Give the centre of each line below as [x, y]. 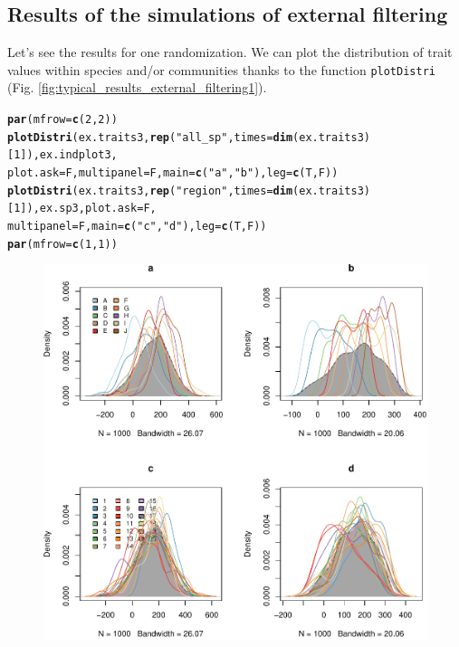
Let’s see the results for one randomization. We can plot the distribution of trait [230, 52]
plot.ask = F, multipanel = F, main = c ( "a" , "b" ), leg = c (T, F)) [173, 173]
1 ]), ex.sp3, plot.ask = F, [85, 209]
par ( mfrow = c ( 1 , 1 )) [62, 244]
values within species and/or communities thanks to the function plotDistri [221, 69]
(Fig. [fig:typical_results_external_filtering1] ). [137, 87]
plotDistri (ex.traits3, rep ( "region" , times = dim [150, 190]
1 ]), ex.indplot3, [66, 155]
